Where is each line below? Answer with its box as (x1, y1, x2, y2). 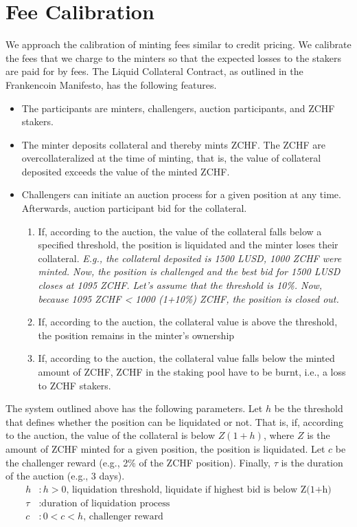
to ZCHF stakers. (38, 378, 111, 392)
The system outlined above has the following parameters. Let (5, 401, 263, 416)
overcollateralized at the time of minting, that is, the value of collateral (21, 151, 321, 165)
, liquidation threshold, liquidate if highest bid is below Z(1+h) (66, 484, 332, 495)
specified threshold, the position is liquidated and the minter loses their (38, 237, 338, 252)
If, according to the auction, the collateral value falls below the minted (38, 351, 335, 365)
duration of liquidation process (41, 498, 170, 508)
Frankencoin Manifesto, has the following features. (5, 77, 217, 92)
